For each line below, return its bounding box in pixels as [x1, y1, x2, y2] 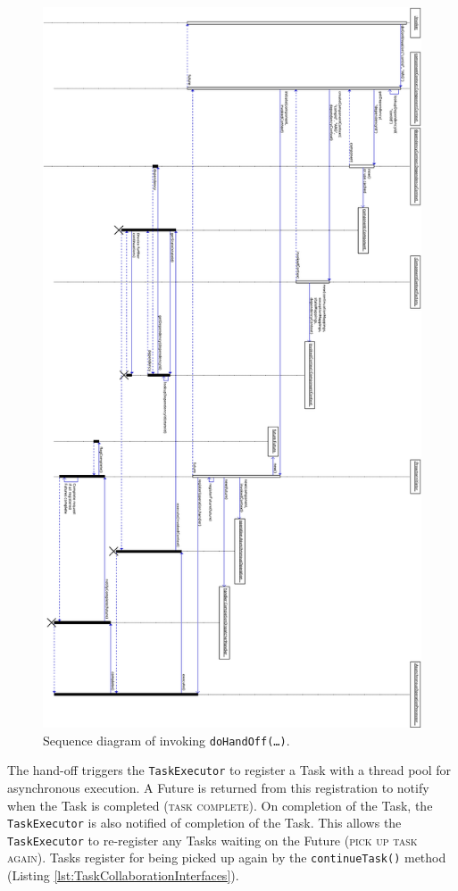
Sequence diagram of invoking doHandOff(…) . [43, 730, 290, 749]
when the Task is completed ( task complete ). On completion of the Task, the [7, 795, 433, 814]
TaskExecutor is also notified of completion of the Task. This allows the [7, 813, 402, 832]
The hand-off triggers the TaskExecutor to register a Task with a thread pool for [7, 761, 452, 779]
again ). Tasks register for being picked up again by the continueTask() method [7, 848, 446, 867]
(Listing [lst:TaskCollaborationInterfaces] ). [7, 866, 239, 885]
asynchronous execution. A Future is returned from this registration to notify [7, 778, 429, 796]
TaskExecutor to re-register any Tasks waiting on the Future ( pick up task [7, 830, 418, 849]
